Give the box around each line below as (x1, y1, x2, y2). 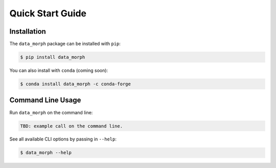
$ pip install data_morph (20, 54, 85, 60)
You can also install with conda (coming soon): (9, 67, 108, 74)
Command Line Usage (9, 96, 81, 105)
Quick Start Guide (9, 8, 87, 19)
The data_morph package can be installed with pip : (9, 41, 121, 47)
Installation (9, 27, 46, 36)
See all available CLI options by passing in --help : (9, 136, 117, 142)
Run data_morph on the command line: (9, 109, 93, 115)
